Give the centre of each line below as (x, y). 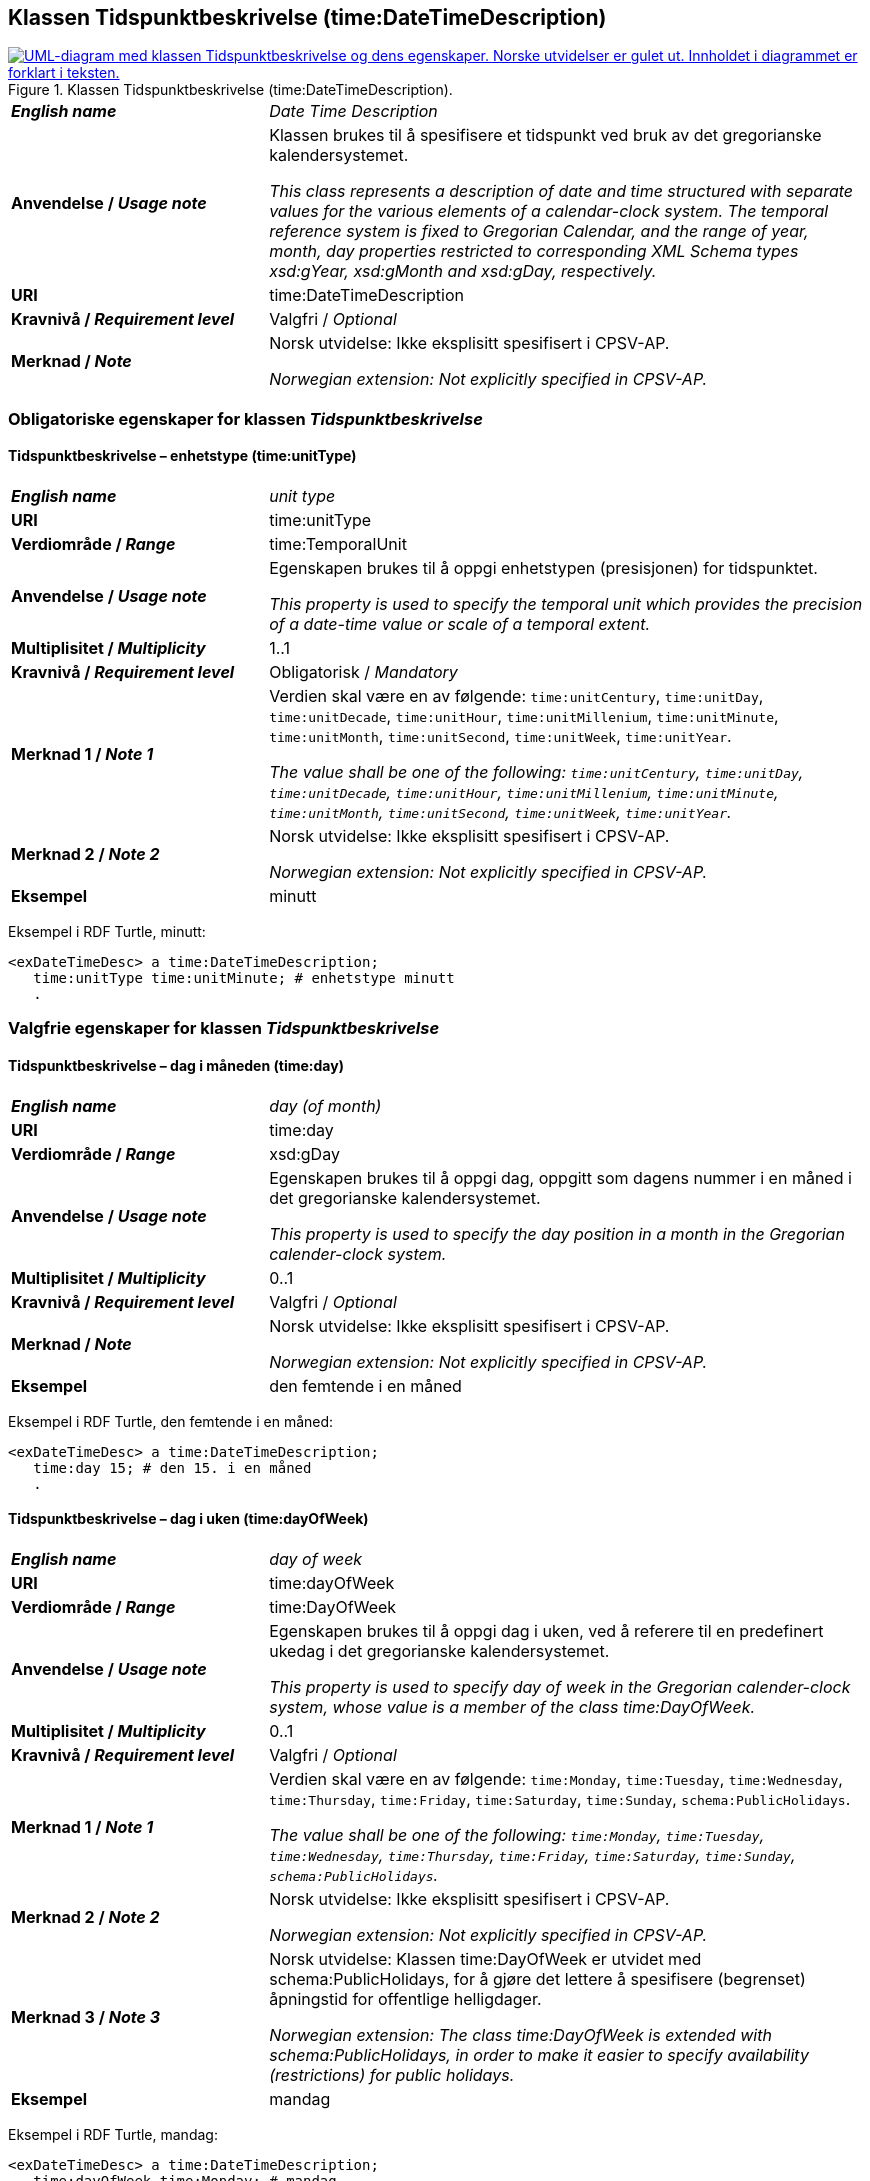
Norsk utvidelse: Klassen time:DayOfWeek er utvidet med (485, 1958)
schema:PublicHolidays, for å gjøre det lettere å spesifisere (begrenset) (537, 1978)
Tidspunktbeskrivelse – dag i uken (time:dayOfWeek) (188, 1519)
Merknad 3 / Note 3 (86, 2016)
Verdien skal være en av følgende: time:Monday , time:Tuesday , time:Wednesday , (556, 1778)
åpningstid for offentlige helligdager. (405, 1998)
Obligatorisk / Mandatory (363, 672)
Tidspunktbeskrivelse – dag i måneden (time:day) (176, 1065)
